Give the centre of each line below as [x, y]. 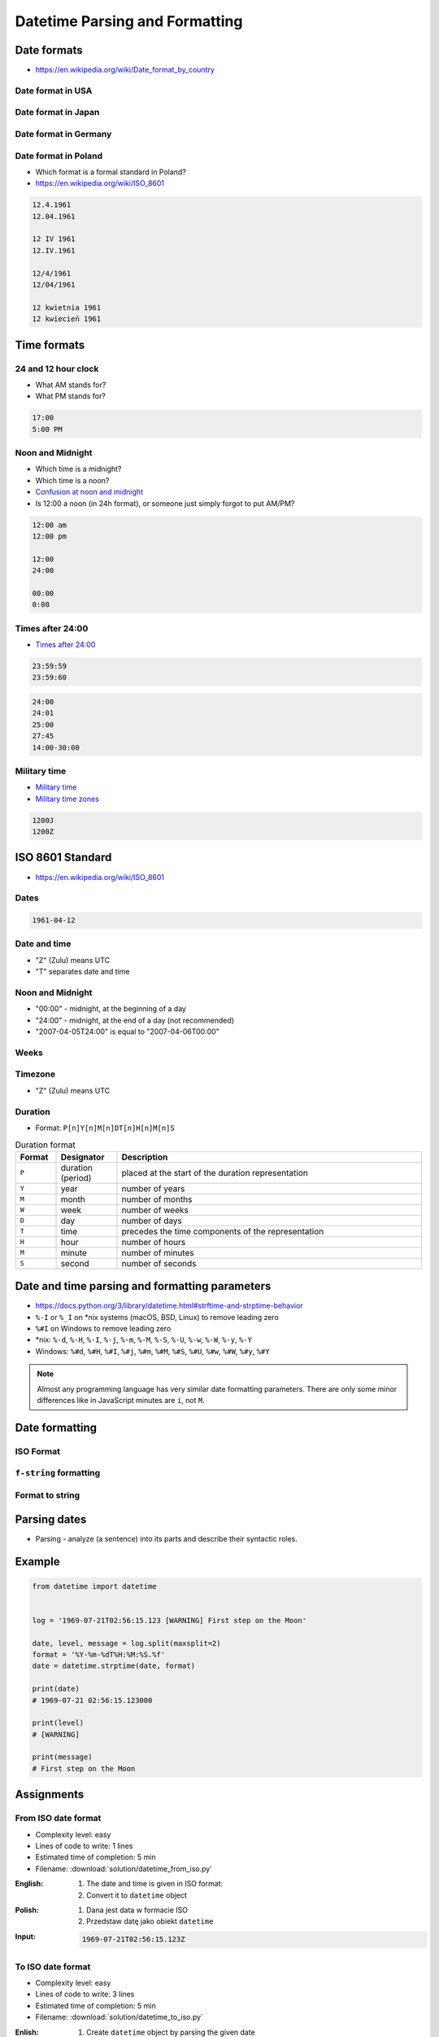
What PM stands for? [70, 396]
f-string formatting [58, 1473]
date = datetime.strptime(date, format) [113, 1666]
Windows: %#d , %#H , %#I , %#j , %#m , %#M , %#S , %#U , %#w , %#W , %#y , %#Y [152, 1351]
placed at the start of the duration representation [215, 1172]
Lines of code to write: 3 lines [85, 1994]
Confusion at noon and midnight [89, 492]
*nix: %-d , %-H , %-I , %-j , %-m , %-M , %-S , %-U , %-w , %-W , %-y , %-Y [143, 1340]
